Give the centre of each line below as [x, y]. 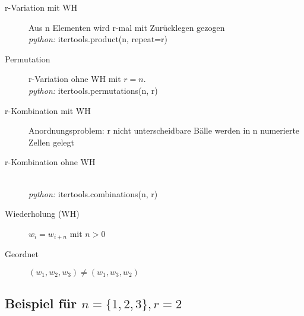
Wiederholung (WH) [42, 214]
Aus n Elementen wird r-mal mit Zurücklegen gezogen [127, 27]
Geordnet [22, 254]
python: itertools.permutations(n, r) [93, 90]
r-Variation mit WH [41, 7]
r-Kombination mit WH [48, 110]
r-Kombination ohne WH [50, 162]
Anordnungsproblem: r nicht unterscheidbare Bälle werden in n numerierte [164, 130]
